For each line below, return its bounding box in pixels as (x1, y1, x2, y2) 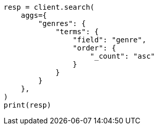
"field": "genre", (72, 36, 147, 44)
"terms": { (55, 28, 99, 36)
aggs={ (21, 11, 47, 19)
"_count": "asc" (90, 52, 155, 60)
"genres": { (38, 19, 86, 28)
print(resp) (4, 101, 51, 109)
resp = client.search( (4, 3, 95, 11)
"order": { (72, 44, 116, 52)
